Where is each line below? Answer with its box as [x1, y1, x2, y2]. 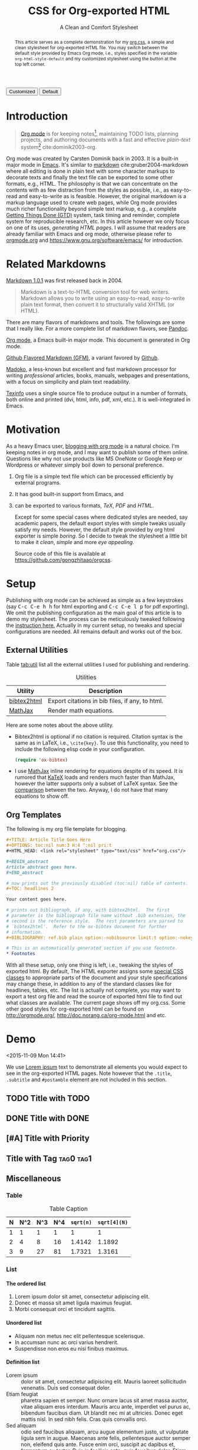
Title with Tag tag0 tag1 [6, 1153, 93, 1163]
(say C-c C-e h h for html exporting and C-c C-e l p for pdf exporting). [6, 603, 190, 610]
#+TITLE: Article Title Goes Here [6, 837, 91, 843]
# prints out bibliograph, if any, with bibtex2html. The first [6, 907, 170, 913]
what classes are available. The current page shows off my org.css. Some [6, 999, 186, 1006]
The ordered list [6, 1280, 46, 1287]
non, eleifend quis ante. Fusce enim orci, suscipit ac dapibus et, [21, 1441, 176, 1448]
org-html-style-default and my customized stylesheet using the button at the [14, 55, 177, 62]
